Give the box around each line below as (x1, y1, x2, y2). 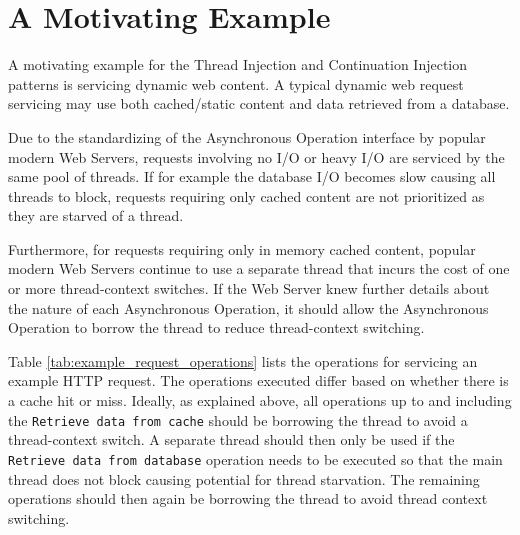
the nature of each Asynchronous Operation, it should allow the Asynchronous (8, 297, 489, 318)
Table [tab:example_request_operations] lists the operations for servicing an (8, 350, 478, 371)
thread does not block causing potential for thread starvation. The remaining (8, 468, 480, 489)
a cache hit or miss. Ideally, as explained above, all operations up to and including (8, 390, 512, 411)
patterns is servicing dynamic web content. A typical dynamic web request (8, 73, 464, 94)
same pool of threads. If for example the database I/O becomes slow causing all (8, 166, 496, 187)
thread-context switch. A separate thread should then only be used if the (8, 429, 455, 450)
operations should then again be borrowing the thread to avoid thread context (8, 488, 488, 509)
